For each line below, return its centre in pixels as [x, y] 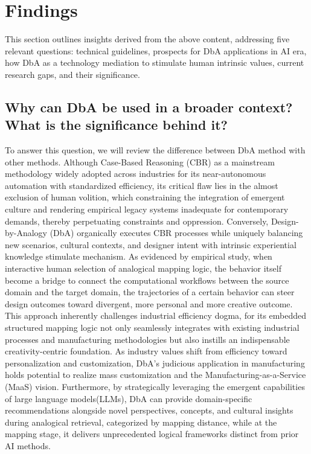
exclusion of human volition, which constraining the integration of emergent [145, 197]
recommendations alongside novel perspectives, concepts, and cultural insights [149, 410]
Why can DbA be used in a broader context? [149, 107]
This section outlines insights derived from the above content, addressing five [147, 39]
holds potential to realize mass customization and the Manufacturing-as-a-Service [155, 375]
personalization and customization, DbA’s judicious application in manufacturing [155, 363]
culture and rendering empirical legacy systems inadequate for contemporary [147, 209]
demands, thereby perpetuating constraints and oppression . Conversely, [137, 221]
